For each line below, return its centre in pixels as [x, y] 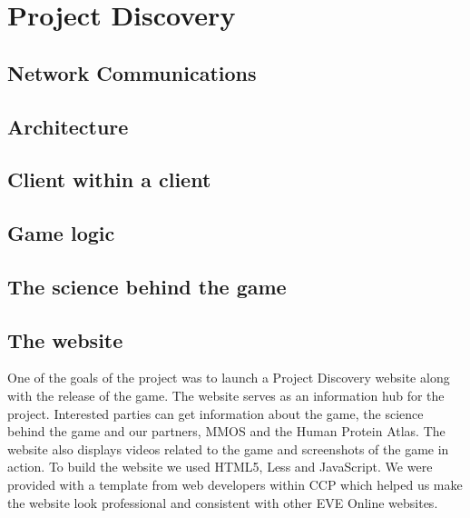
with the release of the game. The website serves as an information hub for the [226, 396]
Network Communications [132, 72]
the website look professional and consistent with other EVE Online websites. [223, 502]
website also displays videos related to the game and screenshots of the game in [228, 448]
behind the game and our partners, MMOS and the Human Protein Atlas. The [226, 431]
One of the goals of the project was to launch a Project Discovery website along [229, 378]
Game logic [61, 233]
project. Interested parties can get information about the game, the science [215, 413]
